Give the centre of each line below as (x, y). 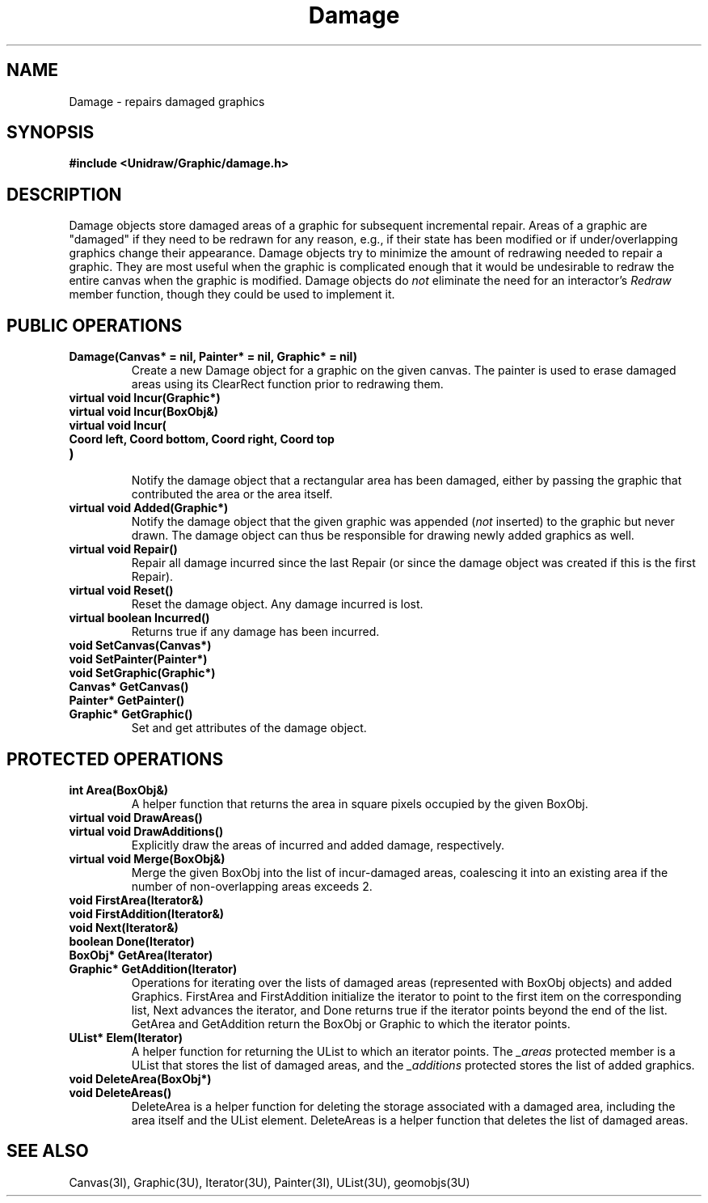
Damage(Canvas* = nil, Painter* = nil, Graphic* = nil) (213, 357)
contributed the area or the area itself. (232, 494)
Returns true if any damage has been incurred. (255, 632)
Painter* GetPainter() (127, 701)
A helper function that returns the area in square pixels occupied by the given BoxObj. (360, 803)
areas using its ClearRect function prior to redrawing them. (287, 384)
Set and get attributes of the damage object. (249, 728)
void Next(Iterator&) (124, 927)
